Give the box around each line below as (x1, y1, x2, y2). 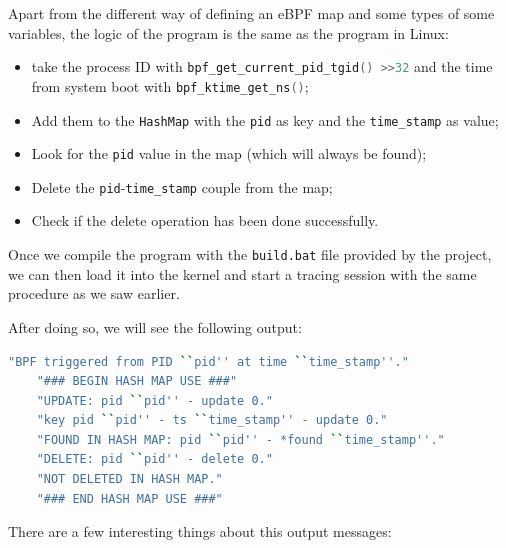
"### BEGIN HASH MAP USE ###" (36, 374, 238, 389)
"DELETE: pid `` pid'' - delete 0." (36, 452, 273, 467)
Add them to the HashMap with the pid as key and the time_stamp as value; (31, 109, 499, 130)
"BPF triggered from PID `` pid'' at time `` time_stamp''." (8, 354, 409, 369)
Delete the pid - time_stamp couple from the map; (31, 176, 333, 197)
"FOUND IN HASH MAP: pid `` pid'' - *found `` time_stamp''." (36, 432, 445, 447)
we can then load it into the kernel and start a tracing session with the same (8, 263, 477, 284)
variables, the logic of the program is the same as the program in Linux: (8, 22, 449, 43)
